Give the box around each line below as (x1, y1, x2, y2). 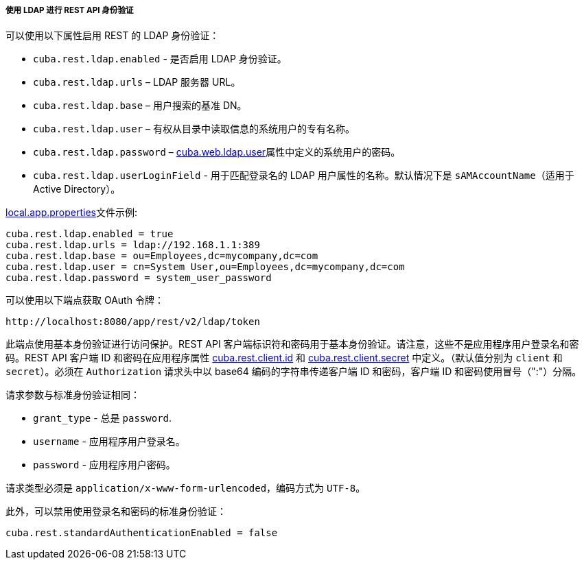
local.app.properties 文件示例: (5, 206, 138, 219)
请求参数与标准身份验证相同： (5, 389, 140, 401)
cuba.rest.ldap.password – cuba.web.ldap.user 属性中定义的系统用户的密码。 (33, 146, 401, 158)
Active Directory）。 (33, 183, 121, 195)
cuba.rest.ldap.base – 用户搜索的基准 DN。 (33, 99, 247, 112)
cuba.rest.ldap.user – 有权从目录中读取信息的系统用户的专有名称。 (33, 123, 355, 135)
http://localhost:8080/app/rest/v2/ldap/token (5, 316, 260, 328)
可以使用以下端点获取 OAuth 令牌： (5, 294, 164, 306)
